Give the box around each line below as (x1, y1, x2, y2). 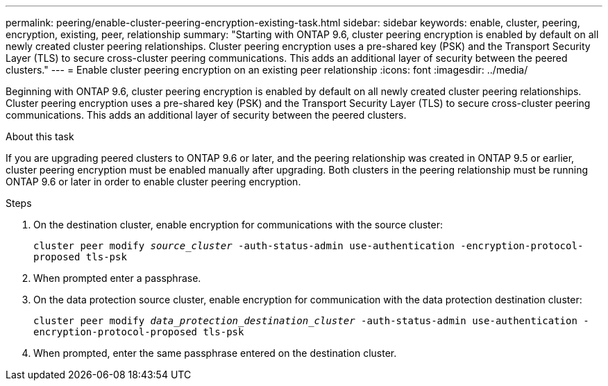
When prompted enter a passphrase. (33, 272, 201, 284)
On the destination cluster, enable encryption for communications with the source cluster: (33, 219, 443, 230)
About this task (6, 131, 74, 142)
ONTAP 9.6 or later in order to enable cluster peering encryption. (6, 176, 301, 187)
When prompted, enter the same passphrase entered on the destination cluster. (33, 347, 397, 359)
